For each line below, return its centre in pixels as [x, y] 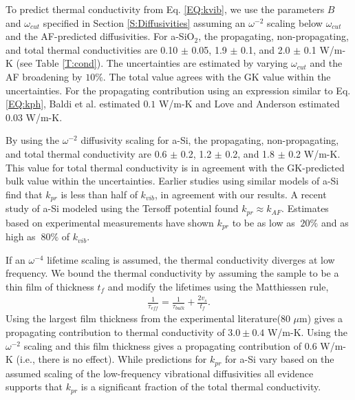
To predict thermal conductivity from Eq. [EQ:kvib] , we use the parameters [165, 9]
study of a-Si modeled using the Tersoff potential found [122, 208]
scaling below [295, 22]
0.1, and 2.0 [266, 49]
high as [21, 236]
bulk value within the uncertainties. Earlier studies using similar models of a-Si [172, 181]
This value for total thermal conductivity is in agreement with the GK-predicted [175, 167]
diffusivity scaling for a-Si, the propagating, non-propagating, [210, 140]
